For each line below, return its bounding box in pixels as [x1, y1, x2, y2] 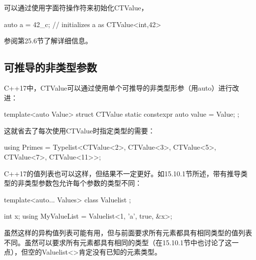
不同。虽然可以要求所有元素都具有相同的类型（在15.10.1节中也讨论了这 [4, 237, 232, 247]
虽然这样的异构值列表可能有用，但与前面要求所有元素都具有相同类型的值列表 [4, 227, 252, 237]
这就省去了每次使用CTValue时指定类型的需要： [4, 125, 155, 135]
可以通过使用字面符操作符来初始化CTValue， [4, 2, 148, 12]
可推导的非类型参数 [4, 60, 97, 75]
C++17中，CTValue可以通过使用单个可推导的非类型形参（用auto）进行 [4, 82, 232, 93]
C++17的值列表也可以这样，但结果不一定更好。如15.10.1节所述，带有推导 [4, 168, 241, 178]
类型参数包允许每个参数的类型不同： [24, 178, 142, 188]
